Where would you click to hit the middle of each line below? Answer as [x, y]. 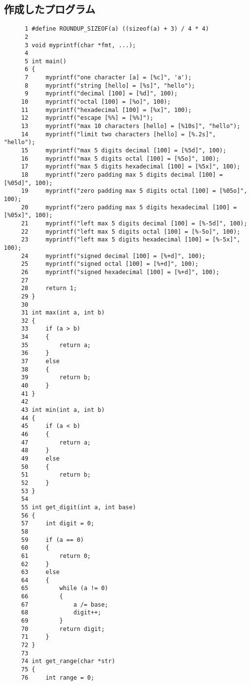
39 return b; [56, 378]
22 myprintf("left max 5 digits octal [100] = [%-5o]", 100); [131, 231]
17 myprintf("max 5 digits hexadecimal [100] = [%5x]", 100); [131, 167]
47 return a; [56, 442]
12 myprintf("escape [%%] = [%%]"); [87, 118]
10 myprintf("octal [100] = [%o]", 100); [96, 102]
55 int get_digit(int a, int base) [79, 507]
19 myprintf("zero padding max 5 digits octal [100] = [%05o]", [134, 191]
